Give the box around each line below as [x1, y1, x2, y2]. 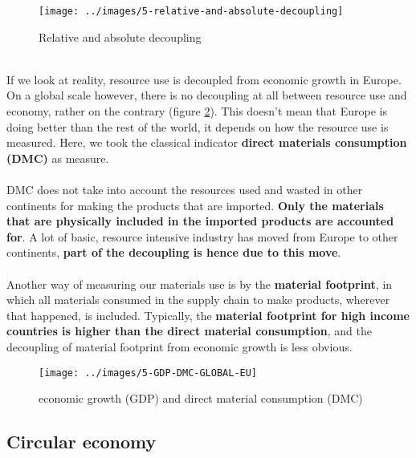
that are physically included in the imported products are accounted [6, 213, 394, 229]
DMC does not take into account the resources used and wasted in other [6, 181, 363, 197]
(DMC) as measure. [6, 149, 109, 166]
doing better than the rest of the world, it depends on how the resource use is [6, 118, 389, 135]
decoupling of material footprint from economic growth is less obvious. [6, 338, 353, 355]
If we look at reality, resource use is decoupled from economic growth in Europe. [6, 71, 402, 87]
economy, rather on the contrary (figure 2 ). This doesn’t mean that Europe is [6, 103, 387, 120]
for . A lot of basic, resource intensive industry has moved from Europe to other [6, 228, 398, 245]
